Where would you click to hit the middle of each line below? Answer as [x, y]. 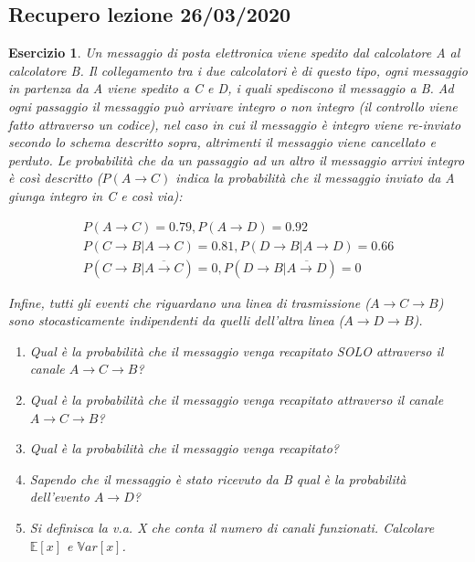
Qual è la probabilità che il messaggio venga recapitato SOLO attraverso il [237, 350]
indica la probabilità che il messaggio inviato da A [315, 178]
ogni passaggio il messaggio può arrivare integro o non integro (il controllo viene [233, 106]
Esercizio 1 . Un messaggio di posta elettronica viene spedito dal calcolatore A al [234, 53]
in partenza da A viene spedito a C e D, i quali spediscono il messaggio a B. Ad [231, 88]
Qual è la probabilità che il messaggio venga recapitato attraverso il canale [237, 400]
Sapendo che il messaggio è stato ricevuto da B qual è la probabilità [218, 478]
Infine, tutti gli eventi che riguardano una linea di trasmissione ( [189, 302]
